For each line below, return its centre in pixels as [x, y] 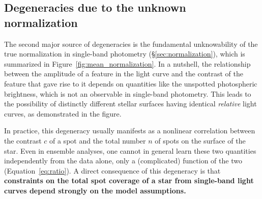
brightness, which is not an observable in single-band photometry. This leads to [128, 93]
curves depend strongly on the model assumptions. [95, 190]
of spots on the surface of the [200, 140]
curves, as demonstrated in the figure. [63, 113]
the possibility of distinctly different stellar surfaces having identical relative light [130, 104]
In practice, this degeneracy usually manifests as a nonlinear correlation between [130, 131]
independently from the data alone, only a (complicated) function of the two [123, 161]
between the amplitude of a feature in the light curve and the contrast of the [124, 74]
